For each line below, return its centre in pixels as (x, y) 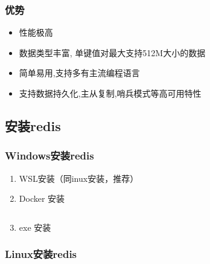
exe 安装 (35, 227)
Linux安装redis (41, 254)
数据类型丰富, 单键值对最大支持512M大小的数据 (112, 52)
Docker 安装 (42, 198)
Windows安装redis (49, 156)
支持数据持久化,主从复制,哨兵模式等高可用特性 (110, 93)
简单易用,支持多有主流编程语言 (79, 73)
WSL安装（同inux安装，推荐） (79, 178)
